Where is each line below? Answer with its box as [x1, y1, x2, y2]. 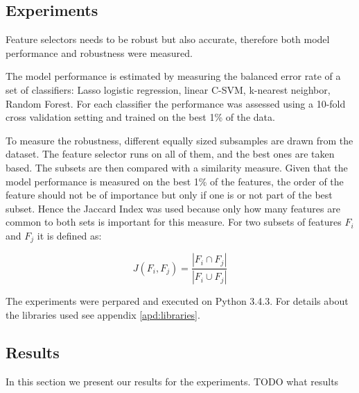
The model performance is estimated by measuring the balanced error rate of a [6, 69, 341, 83]
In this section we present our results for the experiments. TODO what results [6, 374, 339, 388]
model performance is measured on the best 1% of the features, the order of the [6, 174, 344, 188]
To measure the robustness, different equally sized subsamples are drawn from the [6, 133, 353, 147]
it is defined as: [37, 228, 102, 242]
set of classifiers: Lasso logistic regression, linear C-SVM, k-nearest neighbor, [6, 82, 331, 97]
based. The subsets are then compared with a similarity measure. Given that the [6, 160, 348, 174]
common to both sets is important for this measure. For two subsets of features [6, 215, 342, 229]
